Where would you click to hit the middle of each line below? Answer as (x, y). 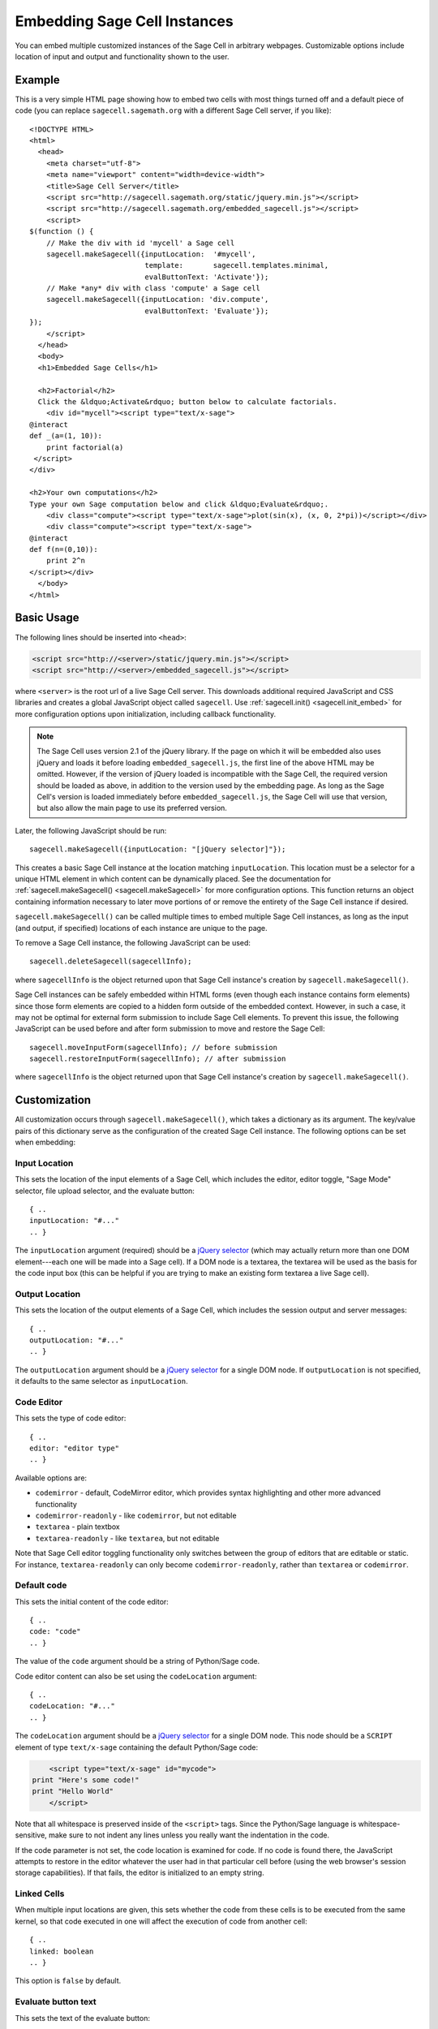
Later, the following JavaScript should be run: (91, 830)
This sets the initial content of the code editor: (92, 1601)
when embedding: (45, 1142)
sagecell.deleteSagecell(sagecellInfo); (111, 961)
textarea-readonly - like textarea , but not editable (127, 1538)
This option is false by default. (68, 1981)
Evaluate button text (56, 2002)
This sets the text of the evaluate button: (82, 2018)
